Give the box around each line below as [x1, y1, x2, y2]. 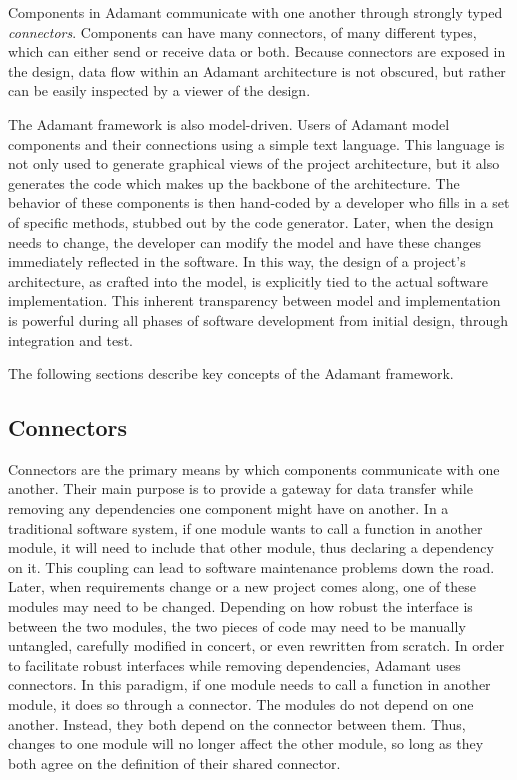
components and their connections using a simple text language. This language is [8, 133, 505, 154]
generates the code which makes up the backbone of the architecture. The [8, 172, 460, 193]
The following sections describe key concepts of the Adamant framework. [8, 363, 454, 384]
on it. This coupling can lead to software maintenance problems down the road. [8, 556, 495, 577]
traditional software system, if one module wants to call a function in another [8, 517, 483, 538]
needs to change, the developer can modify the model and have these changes [8, 231, 482, 252]
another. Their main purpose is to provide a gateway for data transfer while [8, 478, 473, 499]
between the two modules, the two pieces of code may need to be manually [8, 615, 466, 636]
